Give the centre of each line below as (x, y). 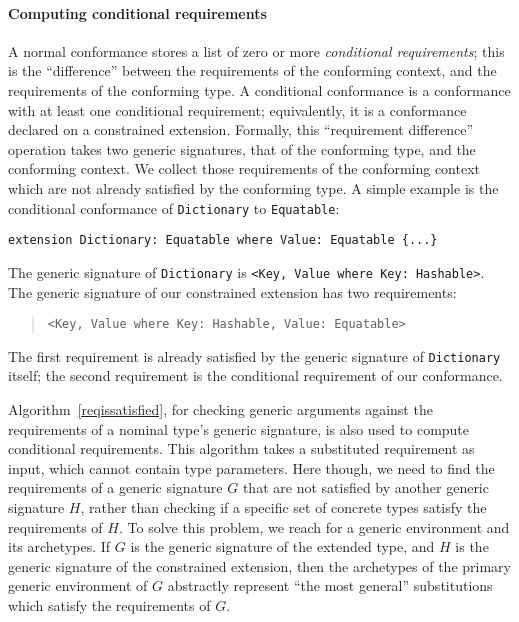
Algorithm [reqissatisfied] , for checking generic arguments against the (220, 409)
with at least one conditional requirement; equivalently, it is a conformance (237, 109)
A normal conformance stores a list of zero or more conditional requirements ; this (256, 50)
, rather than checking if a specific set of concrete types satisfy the (283, 506)
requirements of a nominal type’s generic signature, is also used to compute (239, 428)
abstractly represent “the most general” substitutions (330, 585)
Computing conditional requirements (137, 12)
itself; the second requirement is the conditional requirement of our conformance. (255, 375)
